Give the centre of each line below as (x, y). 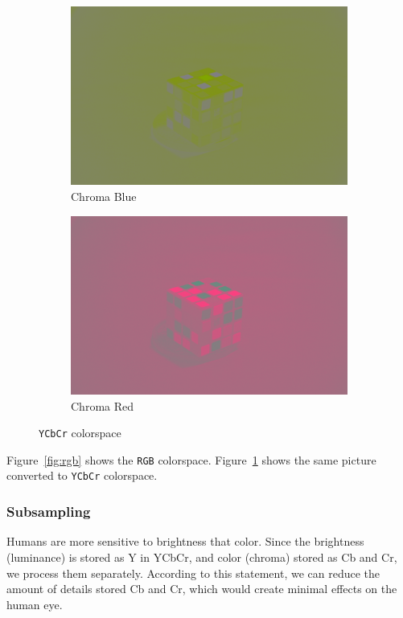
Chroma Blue (104, 196)
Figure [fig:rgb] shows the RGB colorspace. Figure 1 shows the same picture (191, 459)
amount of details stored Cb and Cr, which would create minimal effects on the (202, 589)
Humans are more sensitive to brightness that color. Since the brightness (185, 541)
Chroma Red (103, 405)
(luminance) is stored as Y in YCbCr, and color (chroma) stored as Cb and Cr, (202, 557)
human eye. (35, 604)
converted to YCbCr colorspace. (82, 475)
